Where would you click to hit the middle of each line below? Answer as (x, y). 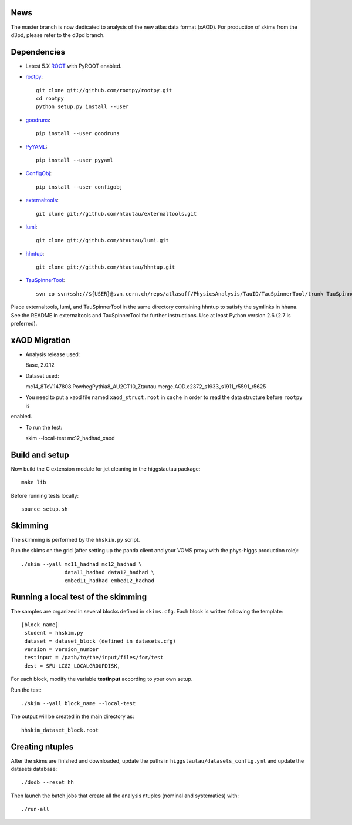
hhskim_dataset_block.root (60, 730)
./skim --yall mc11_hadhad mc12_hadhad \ (82, 564)
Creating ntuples (42, 747)
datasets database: (34, 769)
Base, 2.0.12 (40, 365)
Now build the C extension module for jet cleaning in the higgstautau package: (106, 469)
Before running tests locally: (45, 495)
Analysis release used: (53, 354)
